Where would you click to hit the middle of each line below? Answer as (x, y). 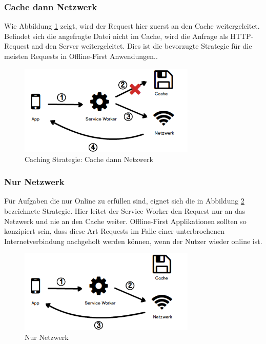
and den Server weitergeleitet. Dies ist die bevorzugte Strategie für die (142, 46)
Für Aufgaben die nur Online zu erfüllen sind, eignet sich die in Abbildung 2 (124, 201)
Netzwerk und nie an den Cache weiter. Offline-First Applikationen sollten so (125, 221)
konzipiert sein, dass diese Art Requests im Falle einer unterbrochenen (114, 231)
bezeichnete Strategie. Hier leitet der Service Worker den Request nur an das (125, 210)
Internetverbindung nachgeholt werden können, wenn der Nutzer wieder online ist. (133, 241)
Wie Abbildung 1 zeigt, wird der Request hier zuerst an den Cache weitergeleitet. (132, 26)
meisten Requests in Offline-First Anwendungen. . (81, 56)
